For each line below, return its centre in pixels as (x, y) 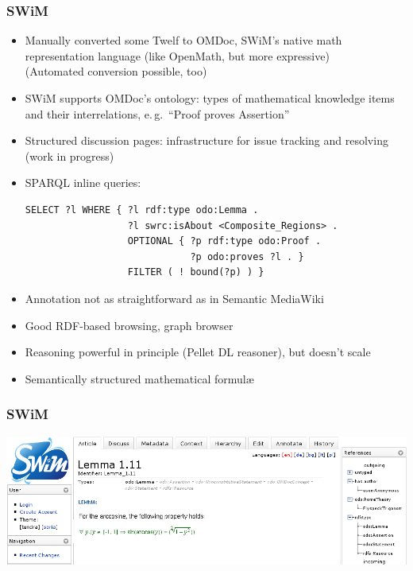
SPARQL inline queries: (83, 183)
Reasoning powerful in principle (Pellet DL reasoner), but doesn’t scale (198, 352)
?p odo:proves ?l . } (247, 256)
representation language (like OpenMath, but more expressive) (177, 55)
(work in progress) (69, 155)
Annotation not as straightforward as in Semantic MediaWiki (174, 298)
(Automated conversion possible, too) (116, 71)
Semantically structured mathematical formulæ (139, 378)
